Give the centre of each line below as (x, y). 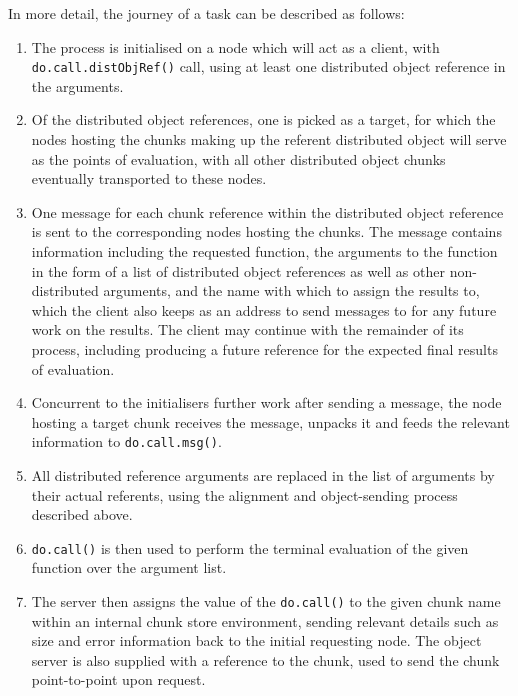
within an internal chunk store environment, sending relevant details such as (265, 620)
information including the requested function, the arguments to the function (264, 251)
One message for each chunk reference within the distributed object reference (267, 211)
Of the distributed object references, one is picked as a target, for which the (263, 119)
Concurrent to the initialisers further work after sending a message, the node (266, 402)
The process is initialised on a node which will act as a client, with (235, 46)
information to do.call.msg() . (126, 441)
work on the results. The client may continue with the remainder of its (247, 329)
